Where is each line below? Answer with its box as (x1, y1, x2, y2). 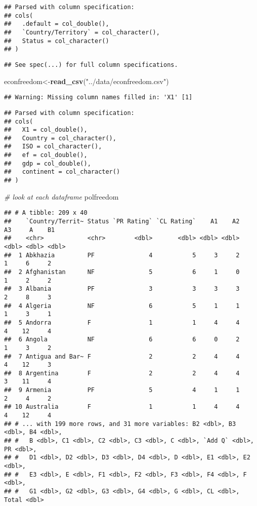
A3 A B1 (4, 226, 55, 233)
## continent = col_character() (4, 168, 120, 176)
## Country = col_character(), (4, 134, 116, 142)
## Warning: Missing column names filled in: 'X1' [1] (4, 94, 193, 101)
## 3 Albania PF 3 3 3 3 (4, 285, 240, 293)
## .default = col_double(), (4, 20, 109, 28)
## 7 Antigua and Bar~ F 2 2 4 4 (4, 353, 240, 360)
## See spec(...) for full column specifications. (4, 61, 178, 68)
